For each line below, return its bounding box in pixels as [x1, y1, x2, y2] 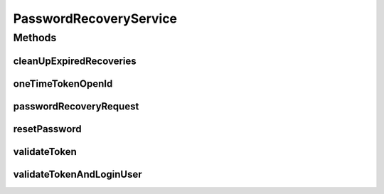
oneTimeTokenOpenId [13, 77, 113, 90]
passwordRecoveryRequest [13, 100, 139, 112]
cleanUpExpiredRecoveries [13, 55, 137, 67]
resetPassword [13, 123, 82, 135]
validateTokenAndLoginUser [13, 168, 142, 180]
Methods [13, 31, 57, 44]
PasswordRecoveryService [13, 11, 178, 26]
